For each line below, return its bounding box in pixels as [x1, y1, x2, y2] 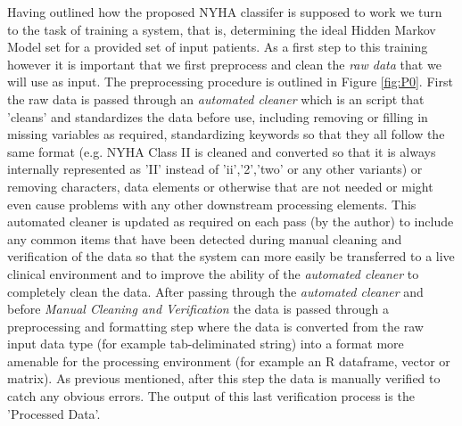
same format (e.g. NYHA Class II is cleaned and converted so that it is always [7, 142, 436, 160]
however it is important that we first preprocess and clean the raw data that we [7, 54, 441, 73]
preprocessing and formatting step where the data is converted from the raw [7, 316, 424, 335]
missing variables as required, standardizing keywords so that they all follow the [7, 125, 445, 143]
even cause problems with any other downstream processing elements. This [7, 194, 417, 213]
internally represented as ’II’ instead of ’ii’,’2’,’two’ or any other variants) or [7, 160, 423, 178]
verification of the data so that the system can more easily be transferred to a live [7, 247, 455, 266]
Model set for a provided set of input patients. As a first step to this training [7, 37, 428, 56]
